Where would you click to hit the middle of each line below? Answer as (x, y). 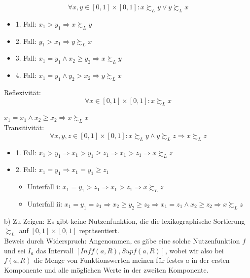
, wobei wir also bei (194, 250)
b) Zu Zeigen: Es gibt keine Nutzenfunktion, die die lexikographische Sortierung (125, 221)
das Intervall (55, 250)
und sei (15, 250)
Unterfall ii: (45, 203)
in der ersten (211, 260)
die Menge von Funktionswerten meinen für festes (108, 260)
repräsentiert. (99, 230)
